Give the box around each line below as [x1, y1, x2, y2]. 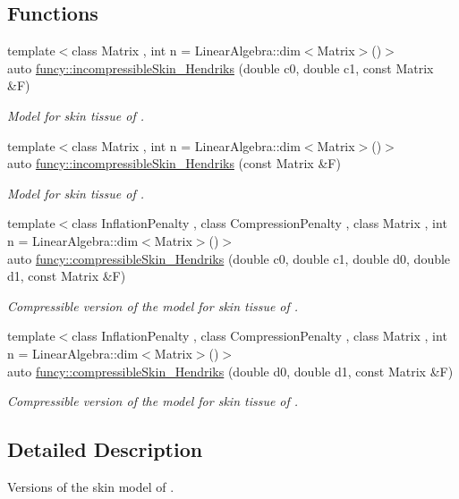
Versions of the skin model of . [7, 477, 174, 495]
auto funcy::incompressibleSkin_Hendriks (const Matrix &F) [7, 154, 341, 173]
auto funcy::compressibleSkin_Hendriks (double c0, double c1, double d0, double [7, 249, 451, 267]
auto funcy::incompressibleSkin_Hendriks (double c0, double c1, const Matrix [7, 58, 434, 77]
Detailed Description [7, 436, 203, 463]
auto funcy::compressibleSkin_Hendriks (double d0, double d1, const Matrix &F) [7, 361, 454, 380]
